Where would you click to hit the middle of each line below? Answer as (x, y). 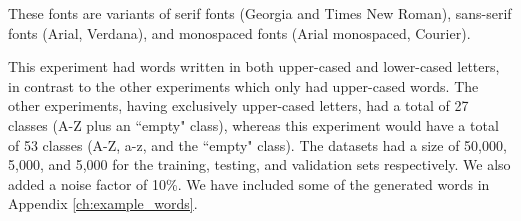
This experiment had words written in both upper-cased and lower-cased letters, (254, 66)
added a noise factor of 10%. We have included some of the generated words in (249, 183)
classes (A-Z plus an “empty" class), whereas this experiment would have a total (253, 124)
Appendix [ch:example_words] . (103, 203)
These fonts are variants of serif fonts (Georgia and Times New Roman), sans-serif (260, 13)
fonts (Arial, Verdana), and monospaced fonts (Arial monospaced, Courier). (239, 32)
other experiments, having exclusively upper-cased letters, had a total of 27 (238, 105)
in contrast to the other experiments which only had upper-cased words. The (243, 85)
